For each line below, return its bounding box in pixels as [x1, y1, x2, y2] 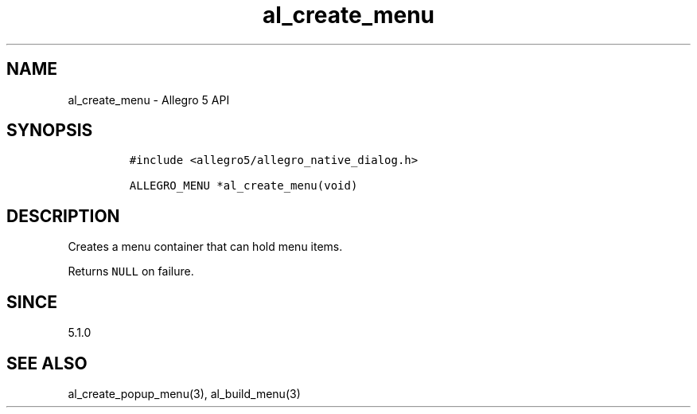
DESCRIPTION [6, 205, 120, 226]
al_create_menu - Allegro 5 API [68, 92, 230, 107]
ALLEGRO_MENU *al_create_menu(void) [129, 179, 358, 193]
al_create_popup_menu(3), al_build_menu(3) [68, 386, 301, 400]
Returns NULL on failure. [68, 264, 194, 279]
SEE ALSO [6, 353, 88, 373]
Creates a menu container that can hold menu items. [68, 240, 343, 254]
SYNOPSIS [6, 120, 93, 141]
